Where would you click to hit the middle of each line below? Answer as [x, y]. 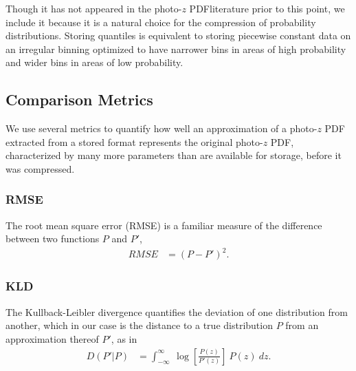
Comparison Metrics [79, 99]
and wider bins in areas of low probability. [94, 62]
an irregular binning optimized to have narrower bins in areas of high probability [176, 49]
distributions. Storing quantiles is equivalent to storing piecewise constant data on [178, 35]
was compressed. [40, 168]
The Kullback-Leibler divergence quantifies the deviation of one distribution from [177, 311]
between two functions [53, 238]
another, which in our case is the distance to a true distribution [139, 325]
